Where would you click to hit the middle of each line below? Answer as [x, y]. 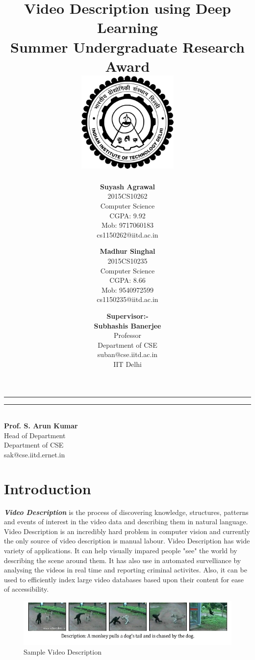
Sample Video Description [63, 651]
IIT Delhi [127, 364]
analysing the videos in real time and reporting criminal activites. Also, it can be [126, 570]
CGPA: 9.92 [127, 215]
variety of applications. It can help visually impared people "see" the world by [121, 550]
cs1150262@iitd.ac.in [127, 234]
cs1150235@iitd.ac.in [127, 299]
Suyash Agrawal [127, 186]
